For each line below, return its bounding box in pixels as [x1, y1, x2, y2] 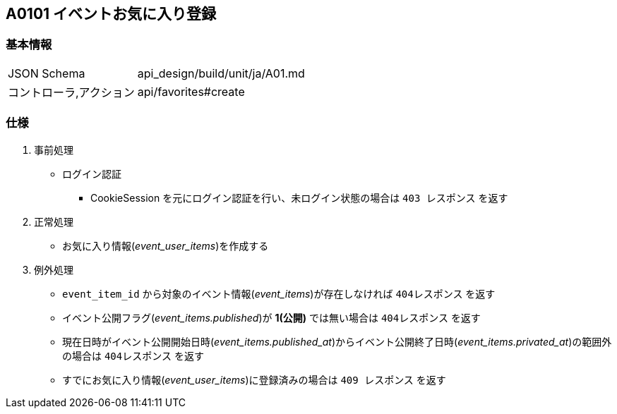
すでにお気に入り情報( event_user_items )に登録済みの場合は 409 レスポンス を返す [62, 373, 446, 386]
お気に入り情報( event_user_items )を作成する [62, 239, 269, 252]
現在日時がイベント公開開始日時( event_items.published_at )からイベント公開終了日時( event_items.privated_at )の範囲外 [62, 335, 612, 348]
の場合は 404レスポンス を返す [62, 349, 204, 362]
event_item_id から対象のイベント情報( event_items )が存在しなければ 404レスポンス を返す [62, 287, 496, 300]
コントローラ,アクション [8, 85, 135, 99]
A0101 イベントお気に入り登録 [6, 5, 217, 23]
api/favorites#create [137, 84, 245, 99]
